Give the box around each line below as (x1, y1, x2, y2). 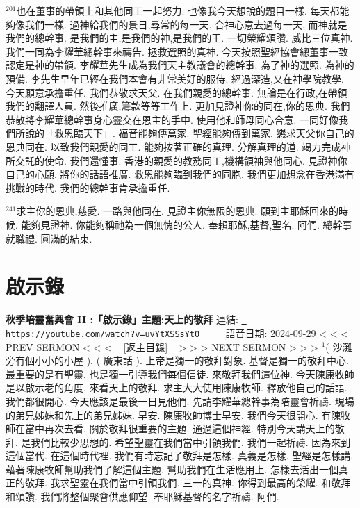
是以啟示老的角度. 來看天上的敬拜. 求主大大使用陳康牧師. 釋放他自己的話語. (6, 380, 347, 395)
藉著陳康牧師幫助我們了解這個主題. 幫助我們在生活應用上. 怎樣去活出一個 (6, 461, 339, 476)
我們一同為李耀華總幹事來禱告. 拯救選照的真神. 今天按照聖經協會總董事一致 (6, 44, 349, 58)
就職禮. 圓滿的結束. (6, 231, 92, 245)
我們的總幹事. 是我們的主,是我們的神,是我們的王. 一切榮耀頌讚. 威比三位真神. (6, 31, 353, 45)
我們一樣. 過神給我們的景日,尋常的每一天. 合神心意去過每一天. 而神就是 (24, 17, 347, 31)
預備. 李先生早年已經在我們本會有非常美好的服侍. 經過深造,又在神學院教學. (6, 71, 344, 85)
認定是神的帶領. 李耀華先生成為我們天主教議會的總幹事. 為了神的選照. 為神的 (6, 58, 354, 72)
